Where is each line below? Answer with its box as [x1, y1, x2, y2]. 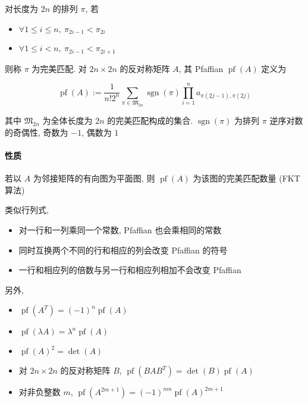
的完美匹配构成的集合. [107, 114, 193, 127]
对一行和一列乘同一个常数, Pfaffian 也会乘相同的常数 [18, 223, 222, 236]
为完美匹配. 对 [32, 62, 87, 74]
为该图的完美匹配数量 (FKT [193, 172, 300, 184]
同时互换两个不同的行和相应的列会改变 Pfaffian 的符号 [18, 243, 228, 256]
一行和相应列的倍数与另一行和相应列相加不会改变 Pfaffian [18, 264, 241, 276]
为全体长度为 [42, 114, 93, 127]
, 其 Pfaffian [178, 62, 224, 74]
